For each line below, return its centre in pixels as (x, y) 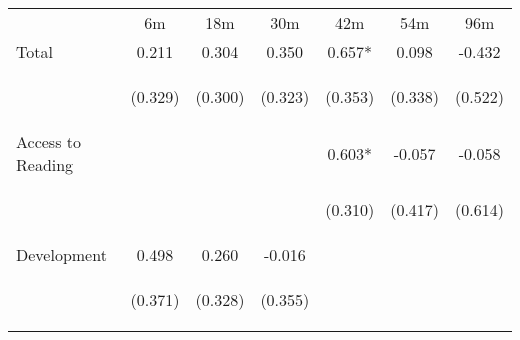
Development (61, 254)
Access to (49, 141)
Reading (45, 164)
